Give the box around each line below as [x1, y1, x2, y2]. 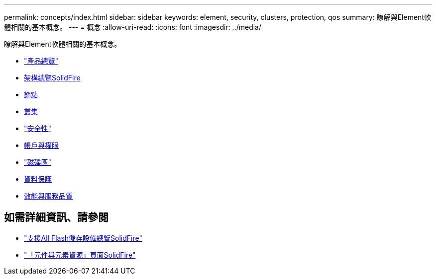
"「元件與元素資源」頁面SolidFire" [24, 250, 136, 259]
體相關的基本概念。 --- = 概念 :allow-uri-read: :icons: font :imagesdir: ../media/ [4, 23, 262, 31]
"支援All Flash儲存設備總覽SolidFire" [24, 233, 142, 242]
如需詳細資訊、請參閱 [4, 211, 109, 224]
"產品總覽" [24, 57, 59, 65]
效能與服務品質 [24, 192, 73, 200]
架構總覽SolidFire [24, 73, 81, 82]
